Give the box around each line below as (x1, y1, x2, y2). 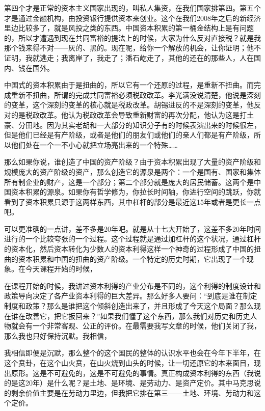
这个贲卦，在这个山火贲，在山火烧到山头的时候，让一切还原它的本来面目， (4, 358, 254, 368)
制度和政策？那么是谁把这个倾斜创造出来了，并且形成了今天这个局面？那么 (4, 300, 254, 311)
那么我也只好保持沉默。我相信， (4, 330, 111, 341)
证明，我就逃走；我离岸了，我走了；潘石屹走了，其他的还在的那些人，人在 (4, 52, 254, 63)
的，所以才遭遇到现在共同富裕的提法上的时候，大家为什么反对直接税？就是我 (4, 32, 261, 43)
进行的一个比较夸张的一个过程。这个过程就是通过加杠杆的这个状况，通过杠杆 (4, 233, 261, 244)
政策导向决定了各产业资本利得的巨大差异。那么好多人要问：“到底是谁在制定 (4, 290, 257, 301)
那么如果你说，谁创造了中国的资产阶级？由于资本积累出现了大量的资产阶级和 (4, 156, 261, 167)
